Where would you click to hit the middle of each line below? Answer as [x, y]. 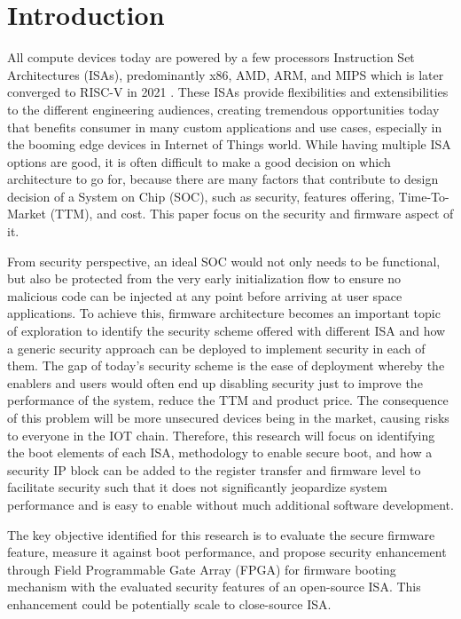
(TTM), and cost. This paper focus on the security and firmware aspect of [252, 214]
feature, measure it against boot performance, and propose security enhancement [227, 552]
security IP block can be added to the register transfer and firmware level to [214, 469]
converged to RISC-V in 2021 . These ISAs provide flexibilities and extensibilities [228, 92]
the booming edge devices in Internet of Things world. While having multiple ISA [229, 144]
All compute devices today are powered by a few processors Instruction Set [211, 57]
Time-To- [424, 196]
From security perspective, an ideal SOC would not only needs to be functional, [224, 261]
